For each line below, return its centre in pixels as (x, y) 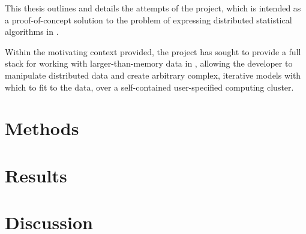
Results (36, 175)
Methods (42, 128)
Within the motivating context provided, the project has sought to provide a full (153, 51)
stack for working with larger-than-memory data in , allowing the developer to (149, 63)
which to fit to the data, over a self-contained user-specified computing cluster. (149, 87)
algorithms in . (32, 31)
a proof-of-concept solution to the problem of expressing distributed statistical (148, 19)
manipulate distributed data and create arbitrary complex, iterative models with (153, 75)
